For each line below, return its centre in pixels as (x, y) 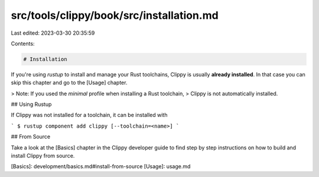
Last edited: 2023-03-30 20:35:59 (53, 33)
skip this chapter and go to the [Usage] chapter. (69, 83)
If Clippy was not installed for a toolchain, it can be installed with (89, 115)
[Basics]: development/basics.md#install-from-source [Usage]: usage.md (101, 166)
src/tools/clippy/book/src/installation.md (115, 15)
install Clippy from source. (43, 156)
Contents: (23, 44)
